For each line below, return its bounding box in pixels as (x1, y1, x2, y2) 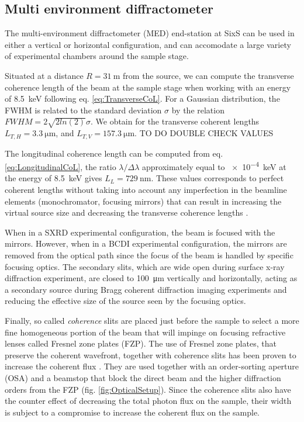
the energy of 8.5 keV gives (5, 172, 102, 184)
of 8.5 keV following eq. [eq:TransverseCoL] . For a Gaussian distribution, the (5, 92, 280, 105)
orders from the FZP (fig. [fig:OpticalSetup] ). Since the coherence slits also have (5, 383, 291, 395)
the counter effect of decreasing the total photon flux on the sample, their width (5, 395, 292, 407)
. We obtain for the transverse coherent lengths (90, 115, 260, 127)
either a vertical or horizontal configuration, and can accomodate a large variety (5, 38, 291, 50)
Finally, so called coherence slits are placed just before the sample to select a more (5, 314, 299, 326)
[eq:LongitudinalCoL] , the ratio (5, 160, 116, 172)
